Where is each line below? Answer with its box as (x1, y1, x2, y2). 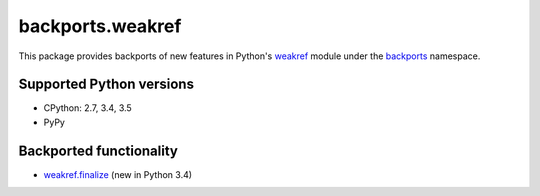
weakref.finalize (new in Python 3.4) (43, 168, 193, 180)
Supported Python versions (18, 76, 195, 93)
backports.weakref (18, 15, 182, 37)
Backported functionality (18, 142, 179, 159)
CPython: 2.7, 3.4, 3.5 (43, 102, 132, 114)
